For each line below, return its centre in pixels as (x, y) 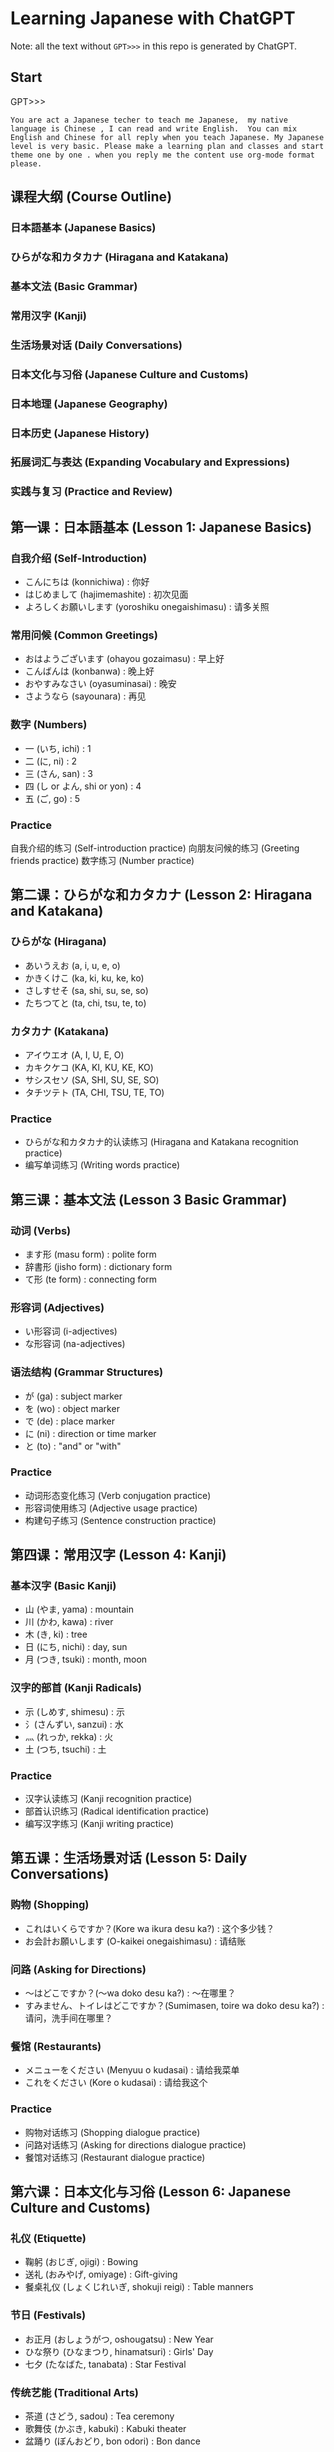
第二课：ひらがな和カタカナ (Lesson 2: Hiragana (161, 895)
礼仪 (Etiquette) (48, 2238)
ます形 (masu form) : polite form (90, 1254)
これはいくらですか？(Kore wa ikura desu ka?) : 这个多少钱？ (149, 1928)
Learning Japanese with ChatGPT (153, 18)
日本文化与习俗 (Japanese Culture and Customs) (129, 374)
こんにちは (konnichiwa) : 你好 (87, 582)
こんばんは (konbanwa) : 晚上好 (89, 671)
